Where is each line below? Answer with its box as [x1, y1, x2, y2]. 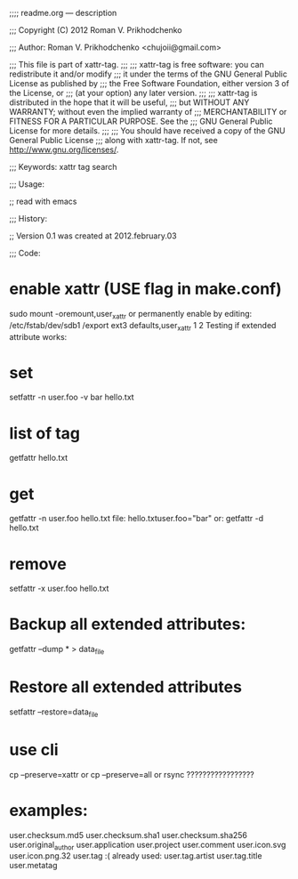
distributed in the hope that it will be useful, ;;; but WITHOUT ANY [9, 97, 250, 108]
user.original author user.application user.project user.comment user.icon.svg [9, 839, 286, 852]
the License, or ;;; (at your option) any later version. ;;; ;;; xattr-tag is [9, 88, 258, 98]
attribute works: [9, 331, 68, 342]
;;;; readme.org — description [9, 8, 117, 18]
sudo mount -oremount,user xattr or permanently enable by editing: [9, 308, 253, 321]
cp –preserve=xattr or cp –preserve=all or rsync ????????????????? [9, 769, 255, 779]
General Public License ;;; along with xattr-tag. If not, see [9, 135, 218, 145]
